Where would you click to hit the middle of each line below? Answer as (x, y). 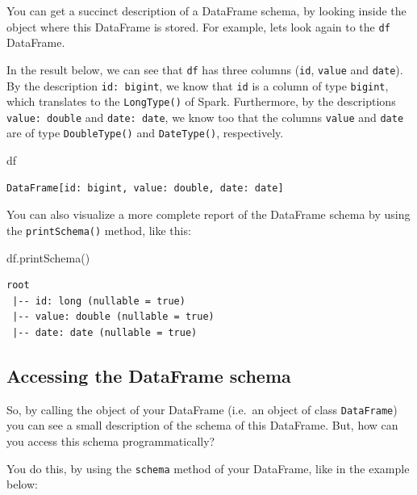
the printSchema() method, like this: (99, 230)
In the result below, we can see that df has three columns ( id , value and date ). (205, 69)
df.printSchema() (48, 257)
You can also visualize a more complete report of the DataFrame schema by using (208, 214)
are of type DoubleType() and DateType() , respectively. (145, 133)
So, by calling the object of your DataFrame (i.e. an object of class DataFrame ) (202, 409)
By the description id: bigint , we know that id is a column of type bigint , (198, 85)
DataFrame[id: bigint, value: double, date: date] (145, 188)
